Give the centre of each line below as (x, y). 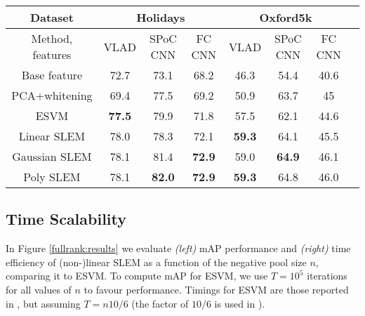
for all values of (39, 289)
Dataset (52, 17)
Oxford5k (286, 17)
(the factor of (160, 303)
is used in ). (240, 303)
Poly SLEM (52, 177)
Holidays (161, 17)
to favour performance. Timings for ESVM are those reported (216, 289)
